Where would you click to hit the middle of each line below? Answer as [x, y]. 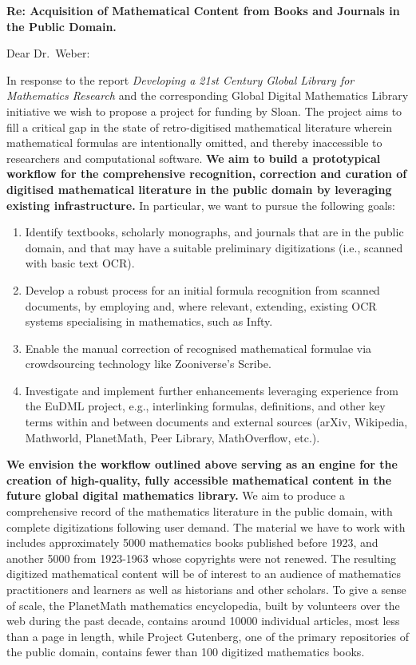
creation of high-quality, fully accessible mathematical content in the [199, 479]
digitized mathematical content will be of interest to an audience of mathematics [204, 574]
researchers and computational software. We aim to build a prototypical [194, 158]
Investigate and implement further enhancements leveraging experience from [212, 390]
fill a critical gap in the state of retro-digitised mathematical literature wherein [199, 127]
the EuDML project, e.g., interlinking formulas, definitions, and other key [205, 406]
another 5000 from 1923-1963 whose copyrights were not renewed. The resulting [202, 558]
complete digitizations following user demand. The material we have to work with [206, 526]
